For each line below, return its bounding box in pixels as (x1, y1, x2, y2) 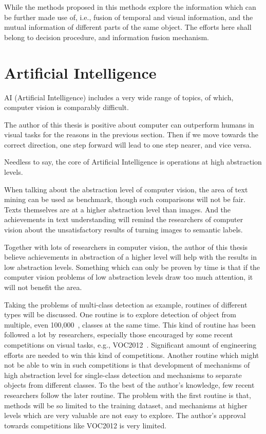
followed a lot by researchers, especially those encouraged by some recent (4, 329, 233, 340)
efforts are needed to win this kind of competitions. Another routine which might (4, 349, 259, 360)
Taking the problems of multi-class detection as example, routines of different (4, 299, 248, 310)
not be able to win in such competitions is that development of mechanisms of (4, 359, 250, 370)
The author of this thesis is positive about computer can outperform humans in (4, 119, 254, 130)
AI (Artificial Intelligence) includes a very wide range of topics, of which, (4, 92, 234, 102)
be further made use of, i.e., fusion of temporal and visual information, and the (4, 11, 253, 22)
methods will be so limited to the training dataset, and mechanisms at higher (4, 400, 248, 410)
